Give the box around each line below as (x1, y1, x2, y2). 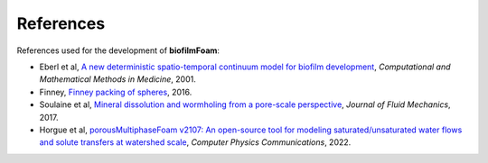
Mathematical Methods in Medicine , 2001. (39, 74, 196, 85)
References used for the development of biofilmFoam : (16, 45, 221, 56)
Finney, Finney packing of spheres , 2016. (39, 86, 192, 97)
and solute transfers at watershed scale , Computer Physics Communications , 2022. (39, 137, 352, 148)
